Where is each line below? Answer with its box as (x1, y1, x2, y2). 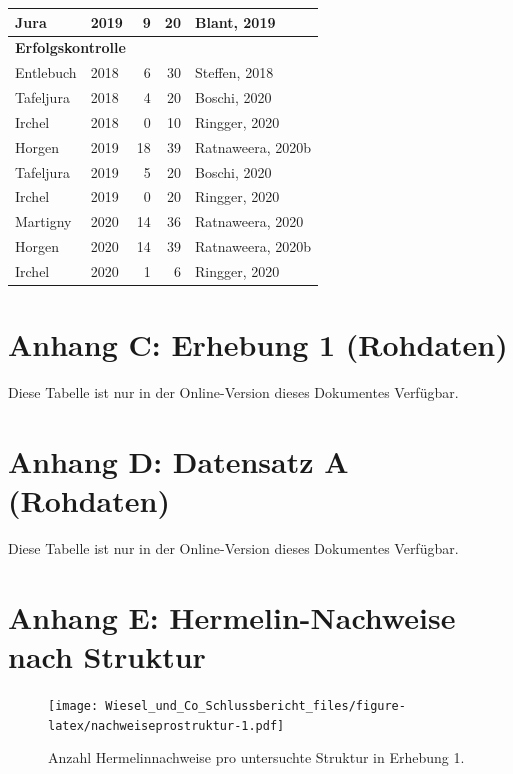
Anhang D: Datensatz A (8, 440, 349, 481)
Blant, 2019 (194, 11, 276, 32)
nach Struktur (8, 636, 206, 677)
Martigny (15, 211, 72, 232)
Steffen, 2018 (194, 62, 274, 83)
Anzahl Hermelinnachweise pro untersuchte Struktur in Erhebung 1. (48, 747, 465, 768)
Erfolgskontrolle (15, 37, 126, 58)
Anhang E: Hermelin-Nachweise (8, 596, 456, 637)
